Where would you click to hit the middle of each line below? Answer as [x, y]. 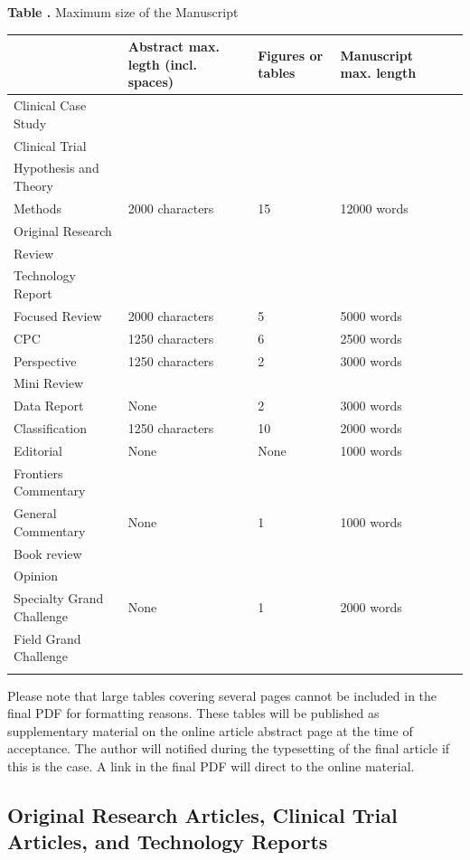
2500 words [371, 338]
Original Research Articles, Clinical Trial [202, 815]
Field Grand [47, 638]
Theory [33, 185]
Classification [51, 428]
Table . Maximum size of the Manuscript [123, 12]
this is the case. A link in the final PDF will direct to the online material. [211, 766]
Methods [38, 208]
